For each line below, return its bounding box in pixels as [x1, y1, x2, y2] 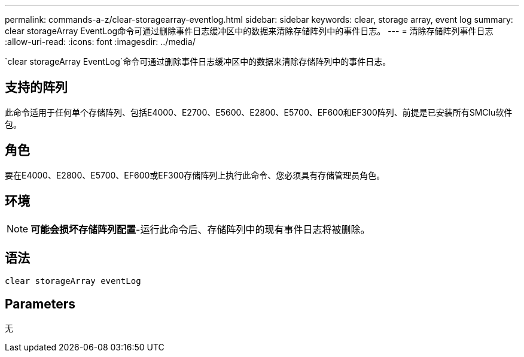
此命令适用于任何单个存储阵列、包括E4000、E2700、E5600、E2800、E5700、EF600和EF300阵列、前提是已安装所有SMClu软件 [5, 107, 513, 117]
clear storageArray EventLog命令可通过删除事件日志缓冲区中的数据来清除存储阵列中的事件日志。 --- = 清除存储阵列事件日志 [5, 26, 493, 36]
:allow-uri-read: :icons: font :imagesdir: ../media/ [5, 37, 196, 47]
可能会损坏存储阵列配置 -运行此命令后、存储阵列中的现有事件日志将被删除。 [31, 223, 370, 235]
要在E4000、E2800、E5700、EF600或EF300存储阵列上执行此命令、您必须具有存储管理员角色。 [5, 170, 385, 180]
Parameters [5, 296, 75, 311]
